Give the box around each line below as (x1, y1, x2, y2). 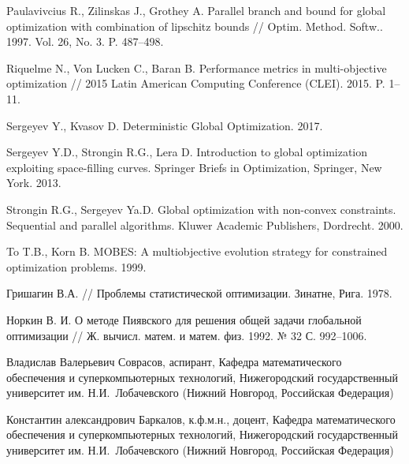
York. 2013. (6, 174, 61, 191)
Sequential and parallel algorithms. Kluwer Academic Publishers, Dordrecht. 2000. (6, 216, 403, 233)
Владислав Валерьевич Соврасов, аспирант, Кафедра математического (6, 354, 342, 370)
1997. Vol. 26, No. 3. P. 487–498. (6, 33, 164, 50)
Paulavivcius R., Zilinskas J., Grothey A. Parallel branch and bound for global (6, 2, 386, 18)
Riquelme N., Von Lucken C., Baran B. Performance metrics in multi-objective (6, 59, 387, 76)
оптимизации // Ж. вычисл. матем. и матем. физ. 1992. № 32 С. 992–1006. (6, 327, 367, 343)
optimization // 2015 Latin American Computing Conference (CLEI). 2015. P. (6, 75, 385, 92)
